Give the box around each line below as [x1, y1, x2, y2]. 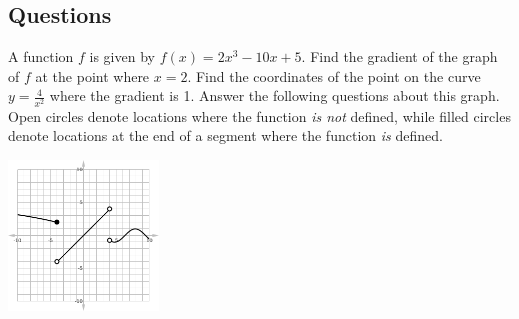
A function [8, 46, 74, 67]
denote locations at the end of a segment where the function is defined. [8, 125, 443, 146]
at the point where [35, 65, 150, 86]
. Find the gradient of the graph [301, 46, 498, 67]
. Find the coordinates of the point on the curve [187, 65, 481, 86]
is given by [89, 46, 155, 67]
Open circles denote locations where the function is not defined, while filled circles [8, 105, 511, 126]
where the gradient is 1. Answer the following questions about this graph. [49, 85, 500, 106]
